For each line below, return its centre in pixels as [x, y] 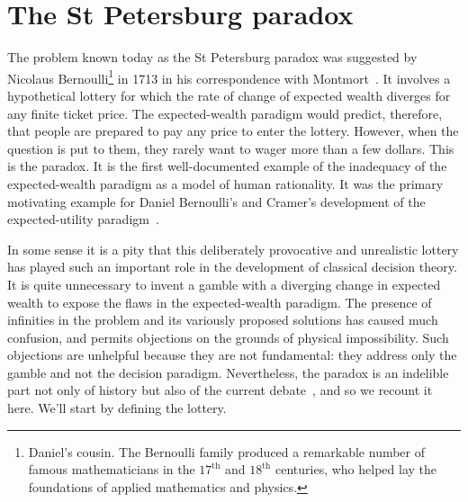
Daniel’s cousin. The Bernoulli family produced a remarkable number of [227, 451]
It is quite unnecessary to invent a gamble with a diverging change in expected [224, 284]
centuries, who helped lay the [355, 469]
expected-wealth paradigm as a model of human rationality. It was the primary [225, 183]
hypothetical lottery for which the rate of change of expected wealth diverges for [229, 95]
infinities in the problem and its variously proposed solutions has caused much [223, 320]
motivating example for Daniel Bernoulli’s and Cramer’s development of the [216, 201]
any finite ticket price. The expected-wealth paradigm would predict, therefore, [225, 113]
